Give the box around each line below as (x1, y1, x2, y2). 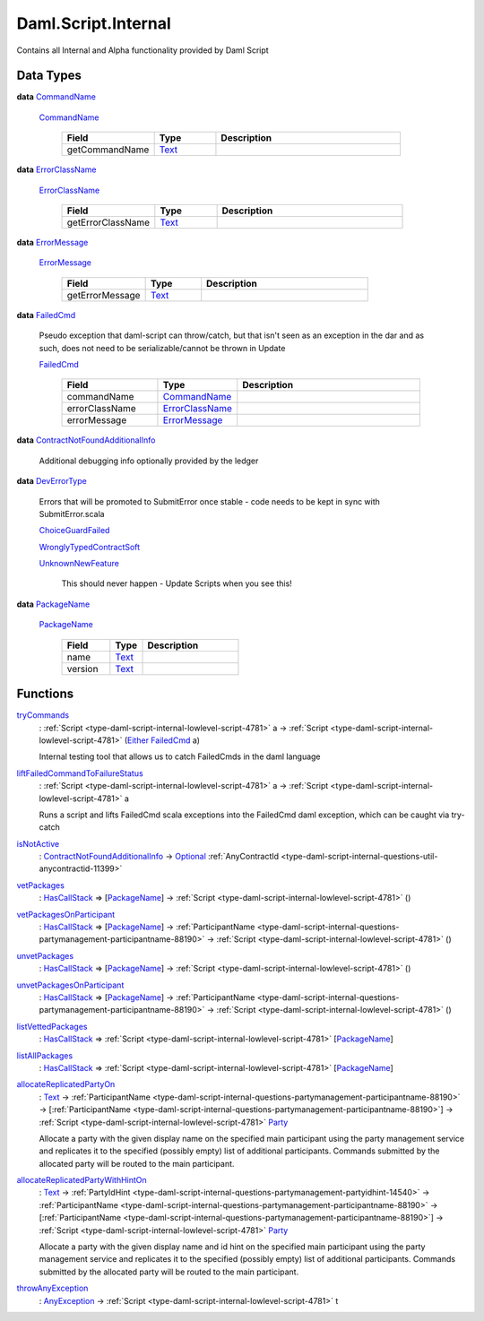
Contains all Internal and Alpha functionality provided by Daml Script (16, 45, 269, 56)
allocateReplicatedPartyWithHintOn (16, 1175, 147, 1186)
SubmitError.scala (39, 508, 105, 519)
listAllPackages (16, 1049, 73, 1061)
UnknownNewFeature (39, 558, 120, 569)
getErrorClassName (66, 216, 151, 229)
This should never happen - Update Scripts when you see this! (61, 578, 293, 589)
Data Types (16, 68, 82, 83)
